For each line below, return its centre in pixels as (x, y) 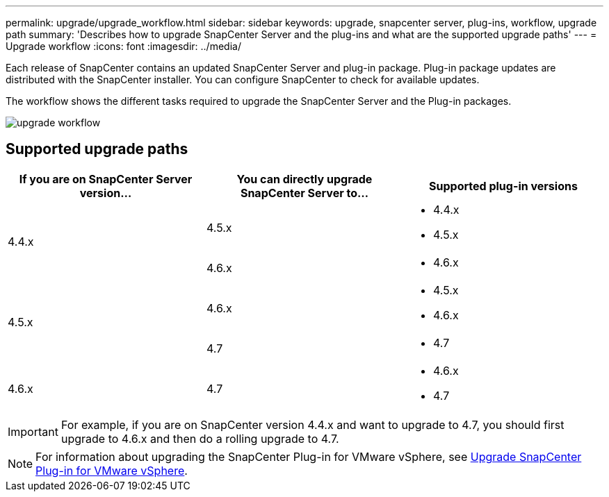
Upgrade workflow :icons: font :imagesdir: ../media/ (123, 46)
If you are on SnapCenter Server (106, 179)
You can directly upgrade (304, 179)
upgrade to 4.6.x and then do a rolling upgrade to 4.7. (200, 438)
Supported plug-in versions (503, 186)
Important (33, 431)
